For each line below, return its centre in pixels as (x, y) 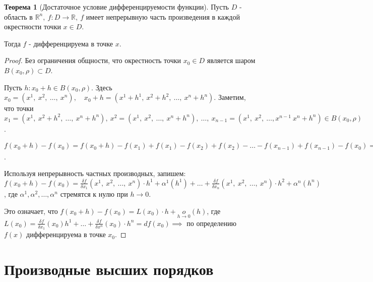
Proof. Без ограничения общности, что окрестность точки (93, 60)
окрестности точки (33, 26)
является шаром (231, 60)
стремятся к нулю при (94, 194)
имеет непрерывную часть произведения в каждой (163, 16)
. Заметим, (230, 97)
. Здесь (102, 87)
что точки (19, 108)
